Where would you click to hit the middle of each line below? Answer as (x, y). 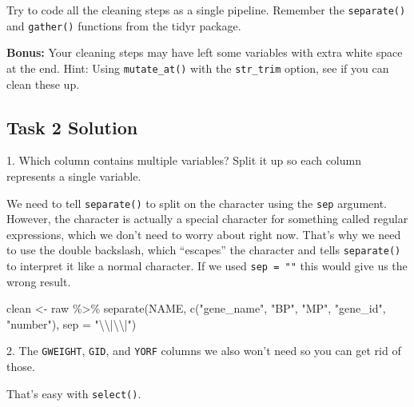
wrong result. (39, 281)
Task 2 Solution (72, 127)
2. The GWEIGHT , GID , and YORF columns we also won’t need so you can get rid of (204, 351)
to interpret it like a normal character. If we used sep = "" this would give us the (207, 266)
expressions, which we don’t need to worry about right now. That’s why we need (204, 234)
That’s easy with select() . (74, 393)
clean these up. (43, 84)
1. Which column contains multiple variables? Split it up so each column (184, 160)
